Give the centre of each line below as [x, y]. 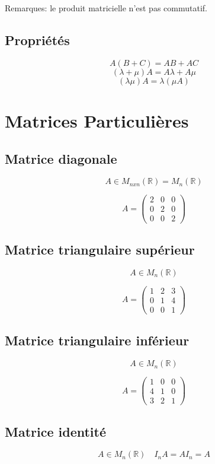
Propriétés [37, 39]
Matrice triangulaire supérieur [100, 249]
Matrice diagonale [61, 158]
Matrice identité [56, 431]
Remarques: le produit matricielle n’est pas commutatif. [106, 8]
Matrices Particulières [97, 120]
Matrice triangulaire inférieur [97, 340]
